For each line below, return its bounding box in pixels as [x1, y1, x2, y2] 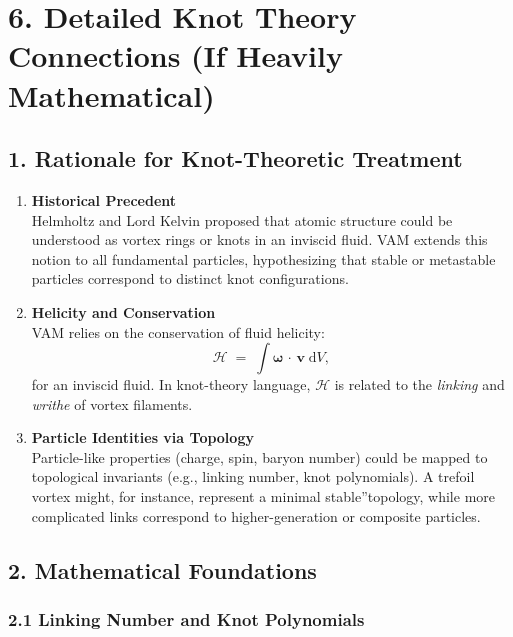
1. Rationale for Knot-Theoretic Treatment [8, 143, 463, 174]
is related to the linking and [334, 374, 505, 395]
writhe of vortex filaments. [31, 393, 193, 414]
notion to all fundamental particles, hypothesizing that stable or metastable [31, 248, 496, 269]
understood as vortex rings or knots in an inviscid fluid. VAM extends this [31, 229, 488, 250]
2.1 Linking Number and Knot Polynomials [8, 606, 365, 631]
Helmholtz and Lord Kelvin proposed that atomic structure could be [31, 209, 453, 230]
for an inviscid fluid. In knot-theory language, [31, 374, 311, 395]
